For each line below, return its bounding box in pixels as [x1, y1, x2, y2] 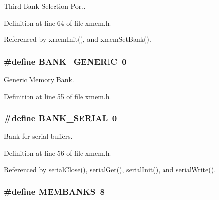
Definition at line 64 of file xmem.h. [4, 17, 111, 28]
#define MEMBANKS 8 [4, 185, 105, 198]
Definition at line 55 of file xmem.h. [4, 91, 111, 101]
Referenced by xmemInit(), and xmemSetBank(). [4, 34, 151, 44]
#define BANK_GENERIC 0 [4, 55, 127, 67]
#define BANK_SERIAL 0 [4, 112, 117, 124]
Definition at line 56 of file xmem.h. [4, 148, 111, 158]
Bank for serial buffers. [4, 131, 73, 141]
